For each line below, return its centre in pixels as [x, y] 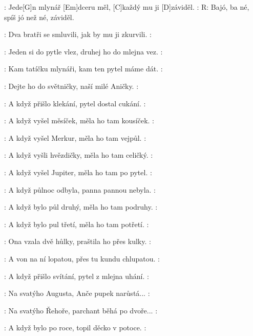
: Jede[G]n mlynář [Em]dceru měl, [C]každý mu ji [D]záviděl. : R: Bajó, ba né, [127, 7]
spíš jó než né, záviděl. [39, 17]
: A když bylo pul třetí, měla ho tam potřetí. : [77, 224]
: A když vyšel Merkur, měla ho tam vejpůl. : [75, 137]
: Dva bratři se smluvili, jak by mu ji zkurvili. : [78, 34]
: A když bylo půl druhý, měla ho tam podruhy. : [81, 207]
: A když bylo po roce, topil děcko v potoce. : [75, 328]
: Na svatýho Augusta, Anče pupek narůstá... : [77, 293]
